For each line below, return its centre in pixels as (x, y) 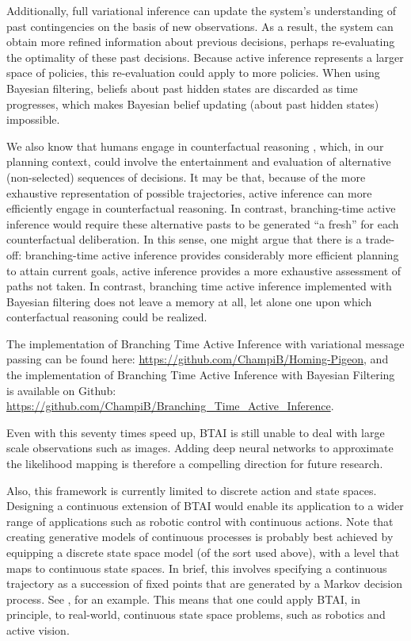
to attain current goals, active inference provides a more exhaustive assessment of (204, 270)
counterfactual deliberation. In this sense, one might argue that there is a (184, 239)
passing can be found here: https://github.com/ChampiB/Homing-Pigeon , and (198, 359)
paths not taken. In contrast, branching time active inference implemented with (199, 286)
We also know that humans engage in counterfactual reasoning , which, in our (195, 146)
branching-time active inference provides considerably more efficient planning (212, 254)
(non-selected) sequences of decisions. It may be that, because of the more (186, 177)
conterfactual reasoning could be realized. (107, 317)
